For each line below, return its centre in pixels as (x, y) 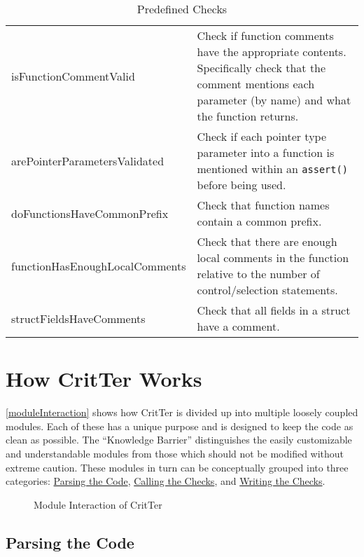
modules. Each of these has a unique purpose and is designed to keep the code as (180, 426)
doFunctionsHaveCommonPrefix (90, 213)
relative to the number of (258, 274)
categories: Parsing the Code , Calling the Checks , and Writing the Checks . (166, 481)
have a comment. (238, 326)
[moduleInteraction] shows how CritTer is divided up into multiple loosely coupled (182, 412)
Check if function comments (265, 35)
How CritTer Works (104, 379)
